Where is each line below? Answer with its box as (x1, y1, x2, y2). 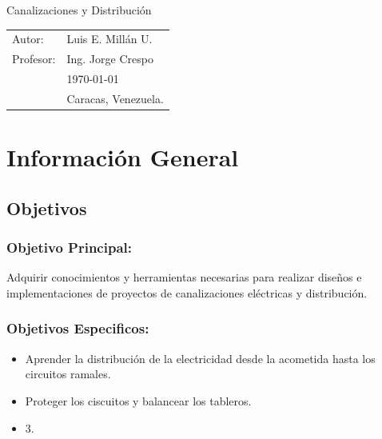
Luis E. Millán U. (66, 30, 153, 47)
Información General (6, 141, 239, 174)
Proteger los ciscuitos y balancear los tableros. (25, 392, 252, 409)
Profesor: (12, 50, 56, 67)
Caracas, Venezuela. (66, 90, 164, 106)
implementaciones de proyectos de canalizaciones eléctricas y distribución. (6, 284, 368, 301)
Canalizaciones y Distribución (6, 2, 152, 18)
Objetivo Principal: (6, 237, 132, 257)
